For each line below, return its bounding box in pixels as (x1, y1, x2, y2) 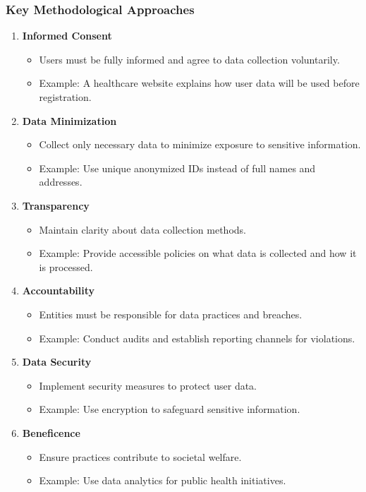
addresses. (39, 174, 83, 189)
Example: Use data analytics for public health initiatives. (39, 473, 286, 488)
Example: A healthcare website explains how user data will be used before (39, 76, 360, 90)
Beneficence (22, 425, 80, 440)
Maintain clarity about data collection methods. (39, 222, 246, 236)
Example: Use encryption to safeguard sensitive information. (39, 402, 300, 416)
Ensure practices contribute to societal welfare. (39, 449, 242, 464)
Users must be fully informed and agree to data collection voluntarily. (39, 52, 340, 66)
